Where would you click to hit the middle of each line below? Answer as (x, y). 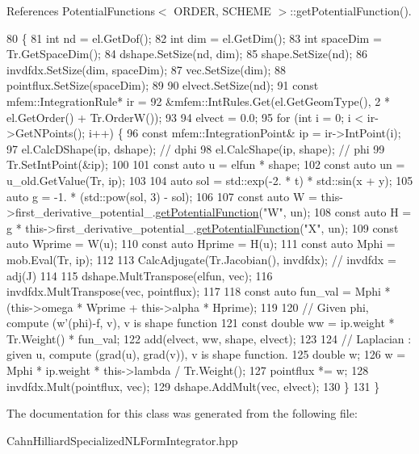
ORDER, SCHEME (222, 11)
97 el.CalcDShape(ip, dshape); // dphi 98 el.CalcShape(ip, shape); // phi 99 (196, 148)
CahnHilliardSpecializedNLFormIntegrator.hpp (122, 440)
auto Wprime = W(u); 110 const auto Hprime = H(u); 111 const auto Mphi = (201, 244)
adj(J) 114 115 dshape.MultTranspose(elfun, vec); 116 (140, 275)
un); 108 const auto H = (351, 212)
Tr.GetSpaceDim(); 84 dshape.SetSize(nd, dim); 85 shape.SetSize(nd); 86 (187, 54)
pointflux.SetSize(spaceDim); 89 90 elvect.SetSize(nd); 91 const (163, 85)
